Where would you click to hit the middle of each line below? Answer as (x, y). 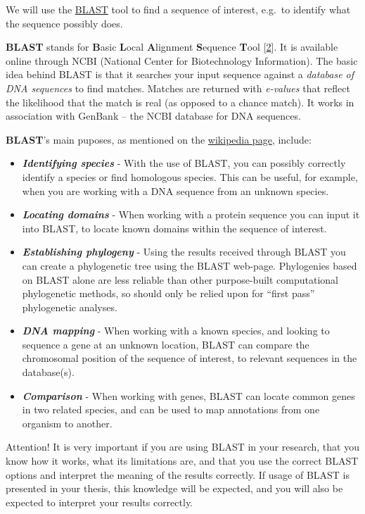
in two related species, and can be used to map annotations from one (171, 409)
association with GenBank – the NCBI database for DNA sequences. (153, 116)
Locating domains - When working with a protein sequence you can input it (191, 214)
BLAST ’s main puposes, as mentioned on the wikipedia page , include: (159, 139)
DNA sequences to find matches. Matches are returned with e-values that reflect (178, 88)
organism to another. (67, 423)
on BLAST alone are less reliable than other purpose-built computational (180, 279)
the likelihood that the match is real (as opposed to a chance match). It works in (180, 102)
